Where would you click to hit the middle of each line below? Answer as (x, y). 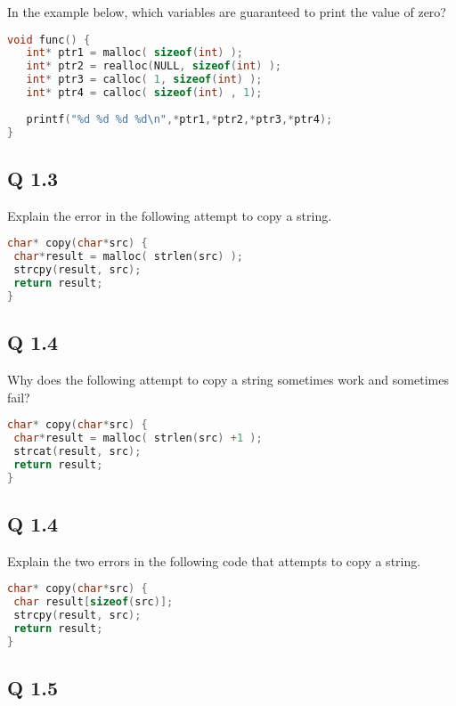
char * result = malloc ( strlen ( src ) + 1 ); (138, 438)
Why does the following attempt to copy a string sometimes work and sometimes (228, 379)
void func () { (49, 40)
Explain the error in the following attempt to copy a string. (170, 215)
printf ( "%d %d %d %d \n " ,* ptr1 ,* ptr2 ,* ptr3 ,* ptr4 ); (179, 119)
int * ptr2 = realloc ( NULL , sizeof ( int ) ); (154, 66)
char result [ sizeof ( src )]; (94, 602)
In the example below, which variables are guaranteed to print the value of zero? (227, 12)
